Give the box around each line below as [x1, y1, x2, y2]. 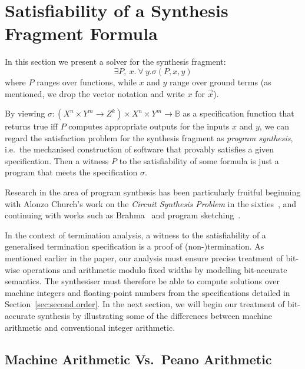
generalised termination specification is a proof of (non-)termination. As [5, 240, 264, 252]
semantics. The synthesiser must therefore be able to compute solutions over [5, 275, 280, 287]
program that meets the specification [5, 166, 138, 178]
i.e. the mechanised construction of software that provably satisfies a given [5, 143, 274, 155]
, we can [259, 120, 289, 132]
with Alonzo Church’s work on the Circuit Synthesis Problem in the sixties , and [5, 197, 297, 210]
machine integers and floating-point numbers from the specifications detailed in [5, 286, 290, 298]
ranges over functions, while [37, 75, 137, 88]
